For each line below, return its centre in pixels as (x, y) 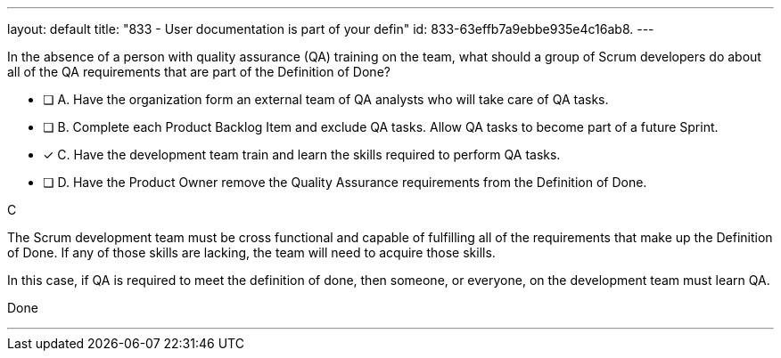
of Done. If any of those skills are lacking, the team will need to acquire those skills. (251, 252)
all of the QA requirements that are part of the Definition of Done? (199, 72)
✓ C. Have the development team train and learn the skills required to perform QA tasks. (302, 155)
